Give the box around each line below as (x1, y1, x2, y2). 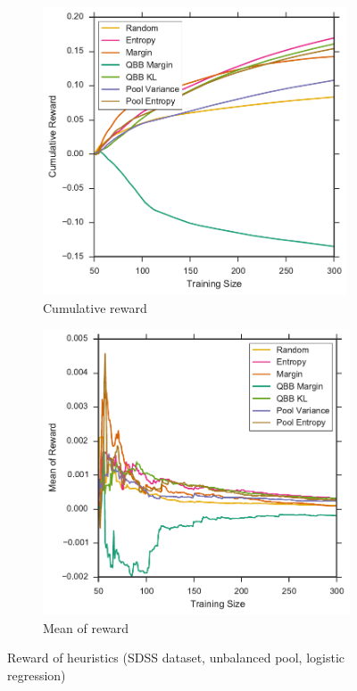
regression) (7, 665, 66, 684)
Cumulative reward (43, 298, 147, 317)
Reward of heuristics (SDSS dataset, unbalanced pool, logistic (7, 648, 345, 667)
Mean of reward (43, 618, 129, 637)
